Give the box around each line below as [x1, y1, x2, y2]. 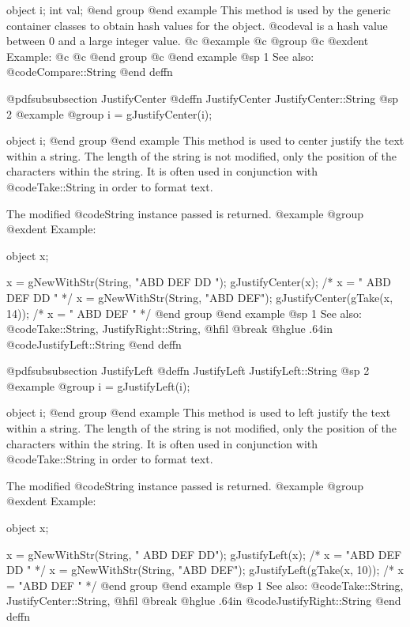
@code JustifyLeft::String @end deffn [6, 335, 182, 352]
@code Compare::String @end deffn [6, 63, 173, 80]
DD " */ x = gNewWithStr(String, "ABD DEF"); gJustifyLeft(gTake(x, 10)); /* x [6, 561, 404, 578]
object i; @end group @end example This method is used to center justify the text [6, 132, 404, 149]
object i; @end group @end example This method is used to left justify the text [6, 404, 391, 421]
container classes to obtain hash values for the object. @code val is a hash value [6, 17, 388, 33]
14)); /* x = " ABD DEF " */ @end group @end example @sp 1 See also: [6, 304, 362, 321]
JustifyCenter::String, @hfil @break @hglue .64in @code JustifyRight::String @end [6, 592, 401, 609]
